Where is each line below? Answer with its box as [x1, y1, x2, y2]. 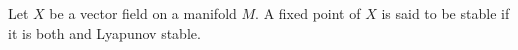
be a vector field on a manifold [49, 3, 237, 23]
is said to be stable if [381, 3, 510, 23]
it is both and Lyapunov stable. [8, 22, 201, 43]
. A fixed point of [255, 3, 361, 23]
